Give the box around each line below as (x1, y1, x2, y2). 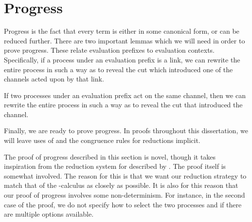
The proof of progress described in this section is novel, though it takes (4, 151, 216, 161)
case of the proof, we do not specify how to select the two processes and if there (4, 199, 242, 209)
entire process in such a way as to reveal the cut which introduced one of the (4, 64, 233, 74)
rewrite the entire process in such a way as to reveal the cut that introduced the (4, 100, 243, 110)
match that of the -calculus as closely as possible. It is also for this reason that (4, 180, 238, 190)
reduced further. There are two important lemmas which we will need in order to (4, 35, 245, 45)
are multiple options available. (4, 209, 94, 219)
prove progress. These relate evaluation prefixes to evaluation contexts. (4, 45, 215, 55)
